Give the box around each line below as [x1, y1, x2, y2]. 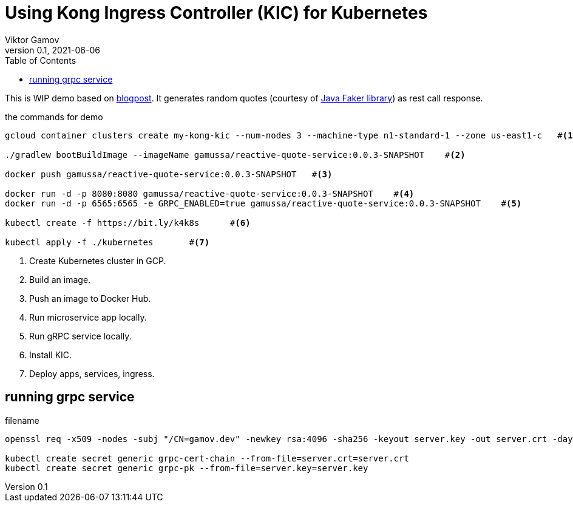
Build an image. [29, 274, 91, 285]
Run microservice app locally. [29, 311, 147, 322]
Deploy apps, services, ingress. [29, 368, 155, 379]
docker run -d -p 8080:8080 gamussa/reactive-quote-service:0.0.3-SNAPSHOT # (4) [5, 188, 415, 199]
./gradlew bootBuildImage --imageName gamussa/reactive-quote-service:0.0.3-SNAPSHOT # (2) [5, 149, 466, 160]
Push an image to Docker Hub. [29, 293, 151, 304]
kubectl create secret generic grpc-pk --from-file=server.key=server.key [5, 463, 368, 473]
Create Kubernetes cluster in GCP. [29, 255, 166, 266]
